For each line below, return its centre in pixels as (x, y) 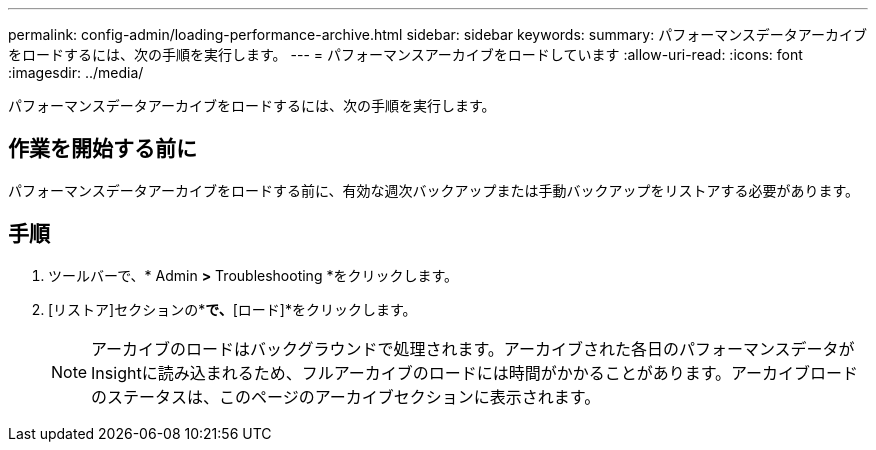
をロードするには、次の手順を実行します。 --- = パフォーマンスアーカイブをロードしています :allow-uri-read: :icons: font (405, 54)
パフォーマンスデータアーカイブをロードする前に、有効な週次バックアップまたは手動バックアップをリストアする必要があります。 (434, 190)
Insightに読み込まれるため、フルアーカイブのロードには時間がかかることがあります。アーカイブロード (475, 372)
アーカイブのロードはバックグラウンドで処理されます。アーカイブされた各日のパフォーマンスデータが (473, 348)
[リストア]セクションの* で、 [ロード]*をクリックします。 (232, 309)
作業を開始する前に (102, 149)
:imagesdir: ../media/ (76, 72)
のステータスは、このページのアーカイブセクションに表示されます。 (346, 396)
